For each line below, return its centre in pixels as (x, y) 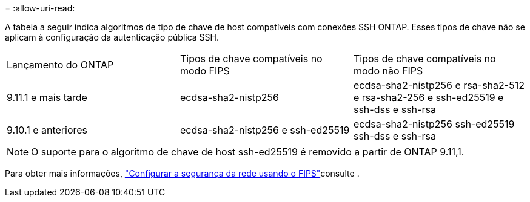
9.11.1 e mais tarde (47, 97)
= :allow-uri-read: (40, 8)
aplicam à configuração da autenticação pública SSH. (112, 37)
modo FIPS (205, 71)
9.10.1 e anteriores (47, 130)
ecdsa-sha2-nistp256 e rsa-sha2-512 (439, 85)
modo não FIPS (388, 71)
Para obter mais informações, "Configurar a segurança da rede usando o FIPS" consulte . (182, 173)
